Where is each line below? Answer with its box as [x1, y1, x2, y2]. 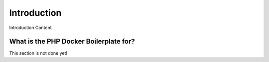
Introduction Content [9, 25, 52, 31]
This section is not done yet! [9, 50, 67, 56]
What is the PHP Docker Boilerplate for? [9, 37, 135, 46]
